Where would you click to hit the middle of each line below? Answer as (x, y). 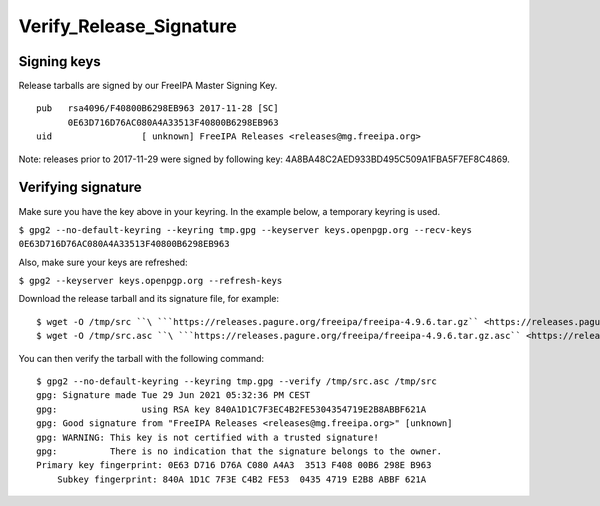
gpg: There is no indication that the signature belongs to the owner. (239, 451)
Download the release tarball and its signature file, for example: (149, 299)
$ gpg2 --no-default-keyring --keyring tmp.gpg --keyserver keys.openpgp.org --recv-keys (245, 229)
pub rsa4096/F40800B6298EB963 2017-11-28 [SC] (157, 108)
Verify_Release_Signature (127, 26)
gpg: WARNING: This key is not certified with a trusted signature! (207, 437)
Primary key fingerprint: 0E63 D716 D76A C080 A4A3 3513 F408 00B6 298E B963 (234, 465)
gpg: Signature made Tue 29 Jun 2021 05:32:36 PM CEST (173, 395)
